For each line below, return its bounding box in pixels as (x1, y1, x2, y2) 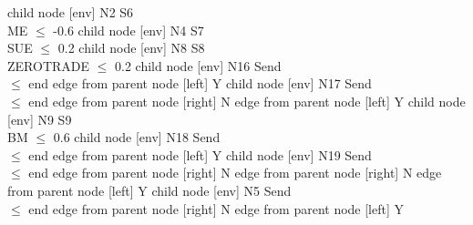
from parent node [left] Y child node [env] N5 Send (7, 180, 292, 199)
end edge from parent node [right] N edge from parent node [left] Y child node (28, 91, 466, 110)
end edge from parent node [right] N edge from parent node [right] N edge (28, 163, 442, 182)
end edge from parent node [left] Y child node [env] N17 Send (28, 74, 372, 93)
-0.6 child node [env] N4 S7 (53, 20, 204, 39)
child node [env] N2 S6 (7, 3, 134, 21)
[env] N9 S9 (7, 109, 72, 128)
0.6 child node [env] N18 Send (53, 128, 221, 147)
